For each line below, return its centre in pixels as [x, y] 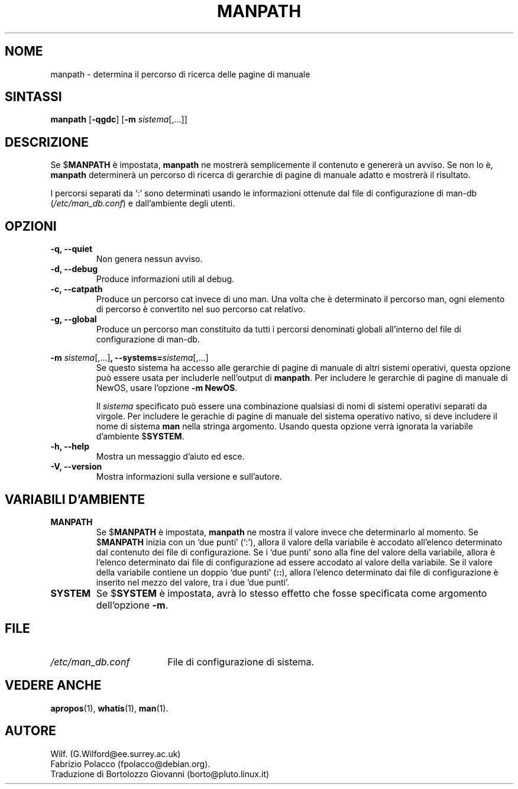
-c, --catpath [77, 289]
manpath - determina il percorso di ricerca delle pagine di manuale [180, 74]
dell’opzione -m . [132, 605]
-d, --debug [74, 269]
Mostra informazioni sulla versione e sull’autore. [189, 477]
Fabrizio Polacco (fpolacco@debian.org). [130, 764]
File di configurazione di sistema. [241, 662]
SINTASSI [33, 97]
